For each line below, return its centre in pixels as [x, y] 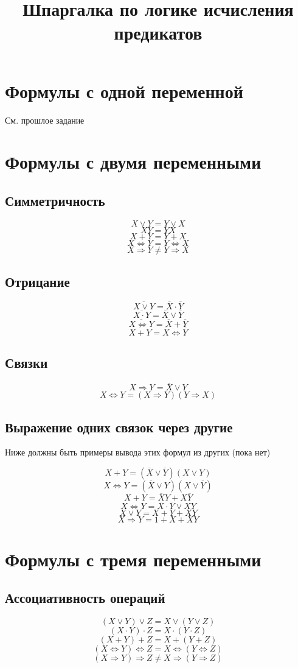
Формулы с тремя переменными [133, 559]
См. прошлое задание [45, 120]
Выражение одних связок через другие [119, 427]
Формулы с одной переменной [124, 90]
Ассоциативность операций [85, 598]
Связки [26, 363]
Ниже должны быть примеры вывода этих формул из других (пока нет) [138, 452]
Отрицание [37, 282]
